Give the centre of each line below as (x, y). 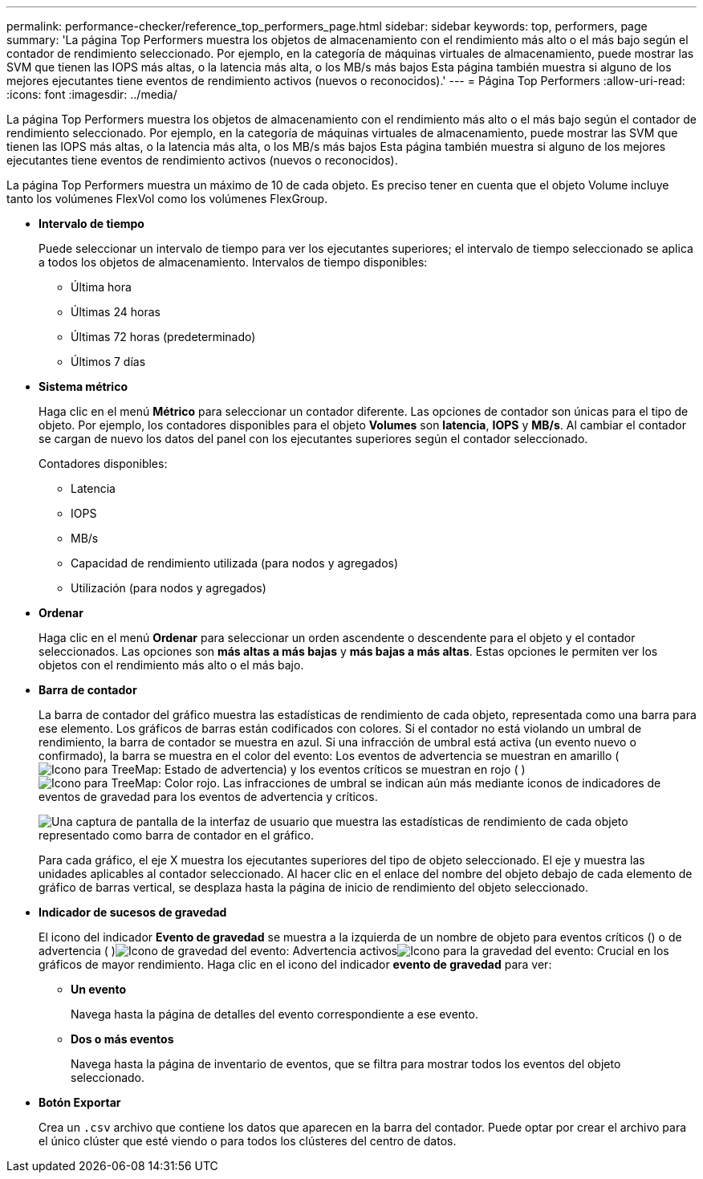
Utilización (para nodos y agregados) (169, 588)
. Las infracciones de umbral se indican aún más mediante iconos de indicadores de (439, 783)
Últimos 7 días (108, 362)
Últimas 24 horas (116, 312)
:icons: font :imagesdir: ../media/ (92, 94)
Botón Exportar (80, 1102)
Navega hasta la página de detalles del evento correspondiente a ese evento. (274, 1014)
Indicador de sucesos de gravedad (133, 912)
